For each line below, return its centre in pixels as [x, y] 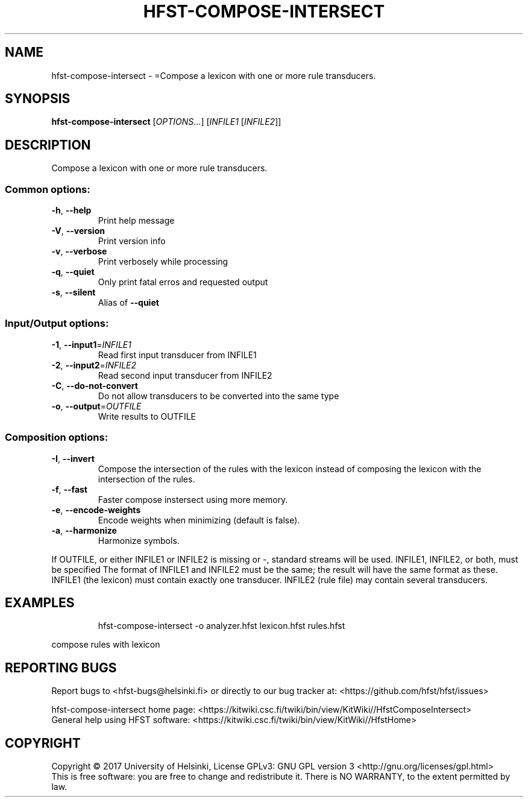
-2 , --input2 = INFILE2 [94, 365]
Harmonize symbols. [139, 540]
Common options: [48, 189]
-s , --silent [74, 292]
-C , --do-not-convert [95, 385]
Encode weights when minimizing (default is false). [199, 520]
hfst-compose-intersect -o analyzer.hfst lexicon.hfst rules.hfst [222, 626]
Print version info [132, 241]
